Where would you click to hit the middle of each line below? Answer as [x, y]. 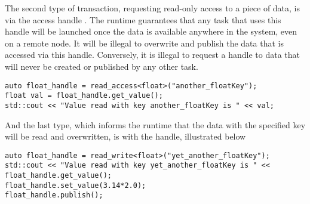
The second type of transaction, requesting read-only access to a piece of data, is [153, 8]
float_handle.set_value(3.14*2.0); [76, 185]
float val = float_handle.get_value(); [84, 96]
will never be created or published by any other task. [102, 66]
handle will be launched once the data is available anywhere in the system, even [151, 31]
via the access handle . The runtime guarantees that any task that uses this [143, 19]
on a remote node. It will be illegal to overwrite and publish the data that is [144, 43]
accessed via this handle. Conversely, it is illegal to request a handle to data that [153, 55]
